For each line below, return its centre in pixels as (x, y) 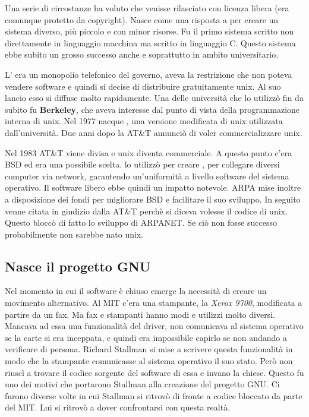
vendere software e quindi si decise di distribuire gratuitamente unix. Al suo (143, 86)
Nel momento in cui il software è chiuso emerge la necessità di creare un (136, 291)
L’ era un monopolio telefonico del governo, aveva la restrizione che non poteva (149, 74)
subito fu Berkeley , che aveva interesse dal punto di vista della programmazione (152, 109)
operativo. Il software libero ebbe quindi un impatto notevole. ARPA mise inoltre (153, 187)
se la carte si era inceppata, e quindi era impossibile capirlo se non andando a (146, 337)
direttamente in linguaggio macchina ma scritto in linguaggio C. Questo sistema (150, 42)
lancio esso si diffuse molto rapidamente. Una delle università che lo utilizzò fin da (154, 98)
